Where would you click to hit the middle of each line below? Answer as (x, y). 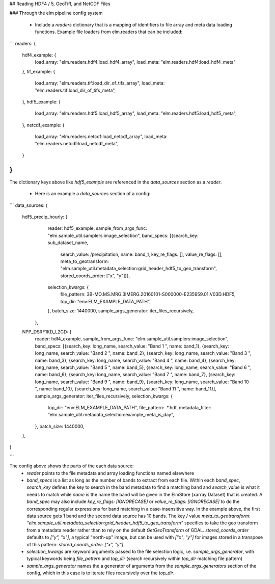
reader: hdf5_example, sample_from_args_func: (97, 228)
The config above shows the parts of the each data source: (72, 466)
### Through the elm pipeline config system (56, 13)
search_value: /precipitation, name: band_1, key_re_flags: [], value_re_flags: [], (141, 254)
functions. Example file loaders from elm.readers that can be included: (109, 32)
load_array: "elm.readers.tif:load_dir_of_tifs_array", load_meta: (100, 83)
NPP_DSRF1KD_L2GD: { (47, 332)
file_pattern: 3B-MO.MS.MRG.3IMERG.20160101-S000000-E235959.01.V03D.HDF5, (148, 294)
